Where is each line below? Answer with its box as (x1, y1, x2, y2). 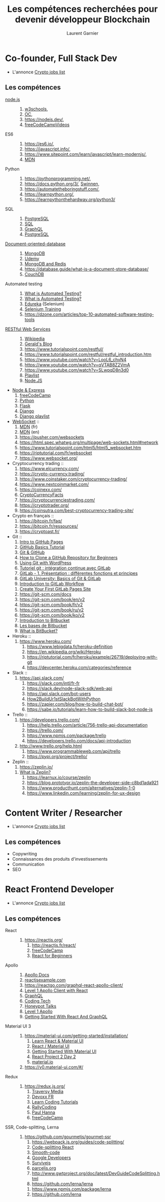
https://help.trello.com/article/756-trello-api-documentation (27, 722, 148, 728)
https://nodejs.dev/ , (24, 116, 64, 122)
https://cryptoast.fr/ (19, 528, 60, 534)
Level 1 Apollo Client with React (24, 988, 88, 993)
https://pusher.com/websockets (19, 434, 84, 440)
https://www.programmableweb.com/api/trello (27, 748, 121, 754)
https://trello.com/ (27, 727, 64, 733)
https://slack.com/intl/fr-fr (27, 680, 80, 686)
